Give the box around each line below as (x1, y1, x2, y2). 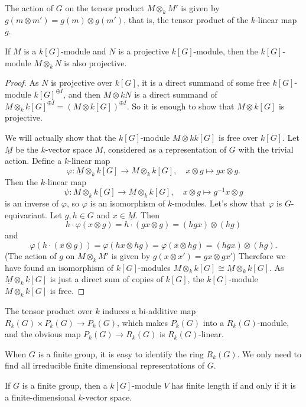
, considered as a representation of (103, 143, 227, 155)
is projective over (51, 76, 113, 89)
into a (203, 316, 224, 328)
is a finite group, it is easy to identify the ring (38, 347, 204, 360)
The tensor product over (5, 304, 93, 316)
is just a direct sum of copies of (50, 273, 163, 285)
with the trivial (238, 143, 294, 155)
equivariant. (5, 208, 48, 221)
